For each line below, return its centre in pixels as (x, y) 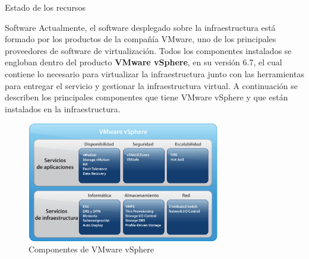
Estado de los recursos (45, 7)
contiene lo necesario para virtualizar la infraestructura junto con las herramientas (154, 73)
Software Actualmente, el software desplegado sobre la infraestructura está (140, 27)
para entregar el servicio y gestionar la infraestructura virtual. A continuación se (152, 85)
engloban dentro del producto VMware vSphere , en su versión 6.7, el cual (144, 62)
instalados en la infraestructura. (63, 108)
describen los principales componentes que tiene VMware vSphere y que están (146, 97)
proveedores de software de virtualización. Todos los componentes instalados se (148, 50)
